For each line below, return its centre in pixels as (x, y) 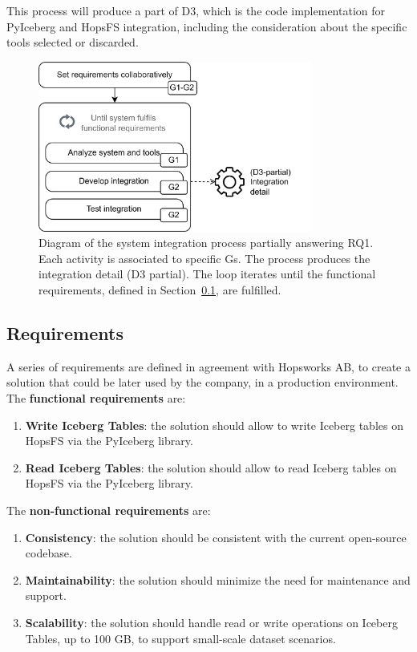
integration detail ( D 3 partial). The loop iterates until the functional (207, 274)
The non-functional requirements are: (109, 510)
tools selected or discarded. (73, 42)
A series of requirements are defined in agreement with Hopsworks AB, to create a (208, 366)
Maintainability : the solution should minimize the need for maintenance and (218, 579)
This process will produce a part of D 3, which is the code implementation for (196, 10)
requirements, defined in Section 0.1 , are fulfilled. (160, 290)
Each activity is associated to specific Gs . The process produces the (204, 258)
